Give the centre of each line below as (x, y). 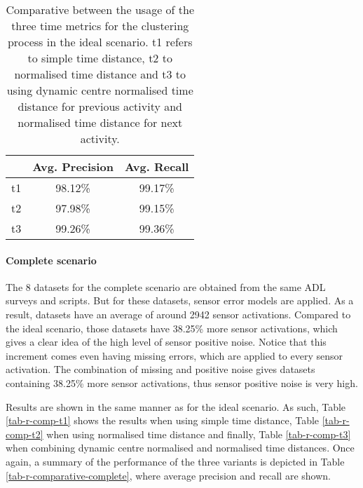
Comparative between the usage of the (100, 9)
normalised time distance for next (100, 122)
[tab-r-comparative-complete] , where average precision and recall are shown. (168, 475)
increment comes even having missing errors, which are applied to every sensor (174, 355)
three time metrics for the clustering (100, 26)
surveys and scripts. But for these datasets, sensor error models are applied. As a (180, 300)
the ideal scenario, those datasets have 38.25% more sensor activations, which (172, 328)
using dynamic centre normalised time (100, 90)
